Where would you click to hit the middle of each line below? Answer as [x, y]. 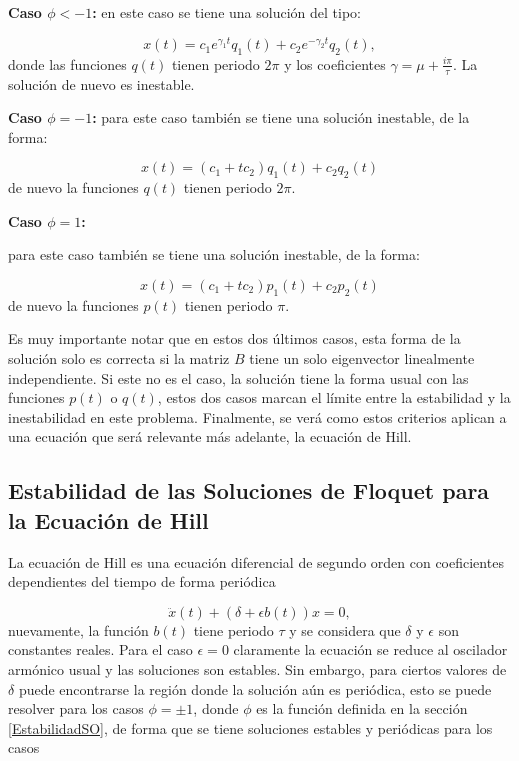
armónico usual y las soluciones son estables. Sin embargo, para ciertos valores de [257, 668]
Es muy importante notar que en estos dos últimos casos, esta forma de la [234, 338]
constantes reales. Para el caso [100, 649]
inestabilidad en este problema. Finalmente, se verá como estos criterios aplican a [257, 416]
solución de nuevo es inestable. [101, 83]
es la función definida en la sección [362, 708]
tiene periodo [233, 629]
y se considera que [345, 629]
